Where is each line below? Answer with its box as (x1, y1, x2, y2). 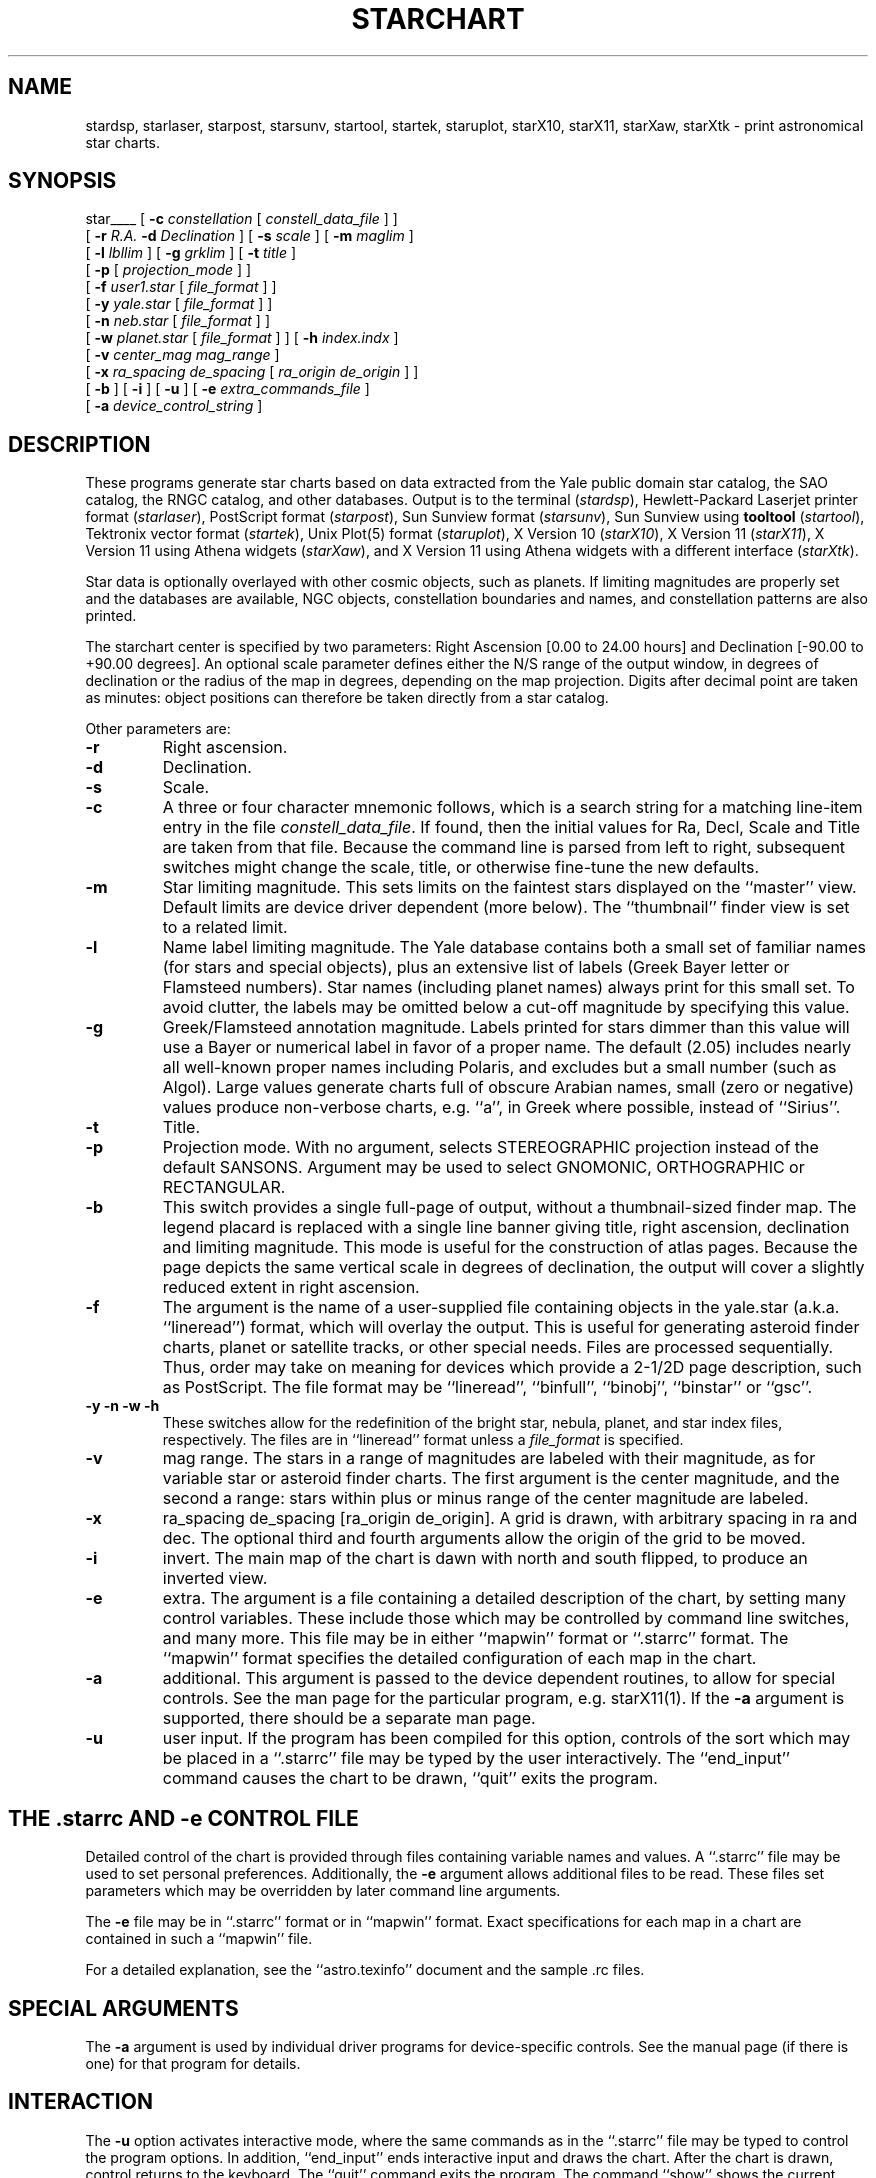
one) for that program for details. (85, 2054, 301, 2072)
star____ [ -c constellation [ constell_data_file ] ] (85, 210, 398, 228)
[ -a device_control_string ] (85, 397, 263, 415)
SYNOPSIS (8, 168, 117, 194)
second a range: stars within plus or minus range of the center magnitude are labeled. (162, 1488, 809, 1509)
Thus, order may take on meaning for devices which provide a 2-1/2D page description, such (162, 1357, 862, 1378)
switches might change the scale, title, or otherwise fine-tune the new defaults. (162, 857, 760, 878)
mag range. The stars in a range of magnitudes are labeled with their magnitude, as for (162, 1448, 816, 1469)
